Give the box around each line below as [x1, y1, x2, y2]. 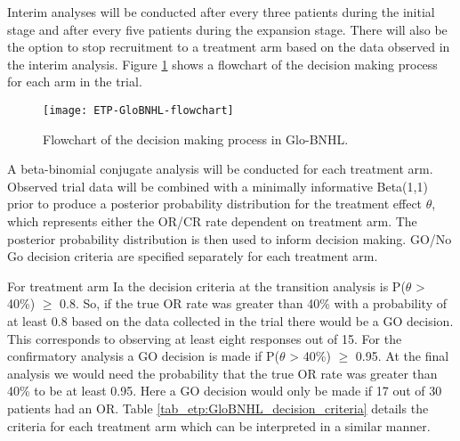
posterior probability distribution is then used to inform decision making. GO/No [7, 229, 452, 248]
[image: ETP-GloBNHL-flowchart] [43, 103, 234, 117]
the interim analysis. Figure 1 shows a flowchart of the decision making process [7, 54, 438, 73]
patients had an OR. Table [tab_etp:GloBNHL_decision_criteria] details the [7, 398, 429, 417]
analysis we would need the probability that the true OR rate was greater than [7, 363, 438, 382]
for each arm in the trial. [7, 72, 142, 91]
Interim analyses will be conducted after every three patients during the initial [7, 3, 435, 20]
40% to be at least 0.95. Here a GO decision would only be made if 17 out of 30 [7, 381, 442, 400]
